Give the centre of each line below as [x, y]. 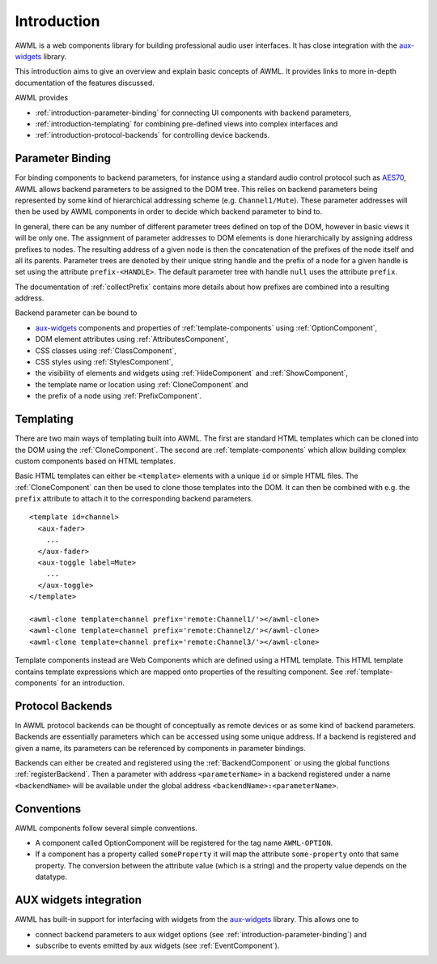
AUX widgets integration [78, 900]
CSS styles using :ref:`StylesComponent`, [104, 362]
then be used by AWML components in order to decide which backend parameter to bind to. [169, 211]
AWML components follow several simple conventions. [106, 828]
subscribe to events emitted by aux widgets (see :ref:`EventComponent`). [157, 945]
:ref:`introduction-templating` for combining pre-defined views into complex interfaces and [187, 124]
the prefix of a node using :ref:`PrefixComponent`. [119, 396]
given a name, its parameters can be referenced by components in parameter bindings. [161, 748]
